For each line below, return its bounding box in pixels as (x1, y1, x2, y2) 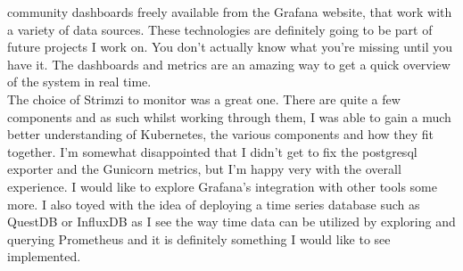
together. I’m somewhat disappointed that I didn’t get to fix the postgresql (7, 142, 418, 160)
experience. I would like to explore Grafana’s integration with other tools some (7, 177, 437, 195)
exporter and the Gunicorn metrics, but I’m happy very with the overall (7, 160, 401, 178)
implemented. (7, 247, 81, 266)
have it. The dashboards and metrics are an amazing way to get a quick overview (7, 54, 451, 73)
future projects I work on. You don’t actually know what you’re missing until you (7, 37, 452, 56)
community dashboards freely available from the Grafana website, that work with (7, 3, 452, 21)
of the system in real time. (7, 72, 152, 91)
